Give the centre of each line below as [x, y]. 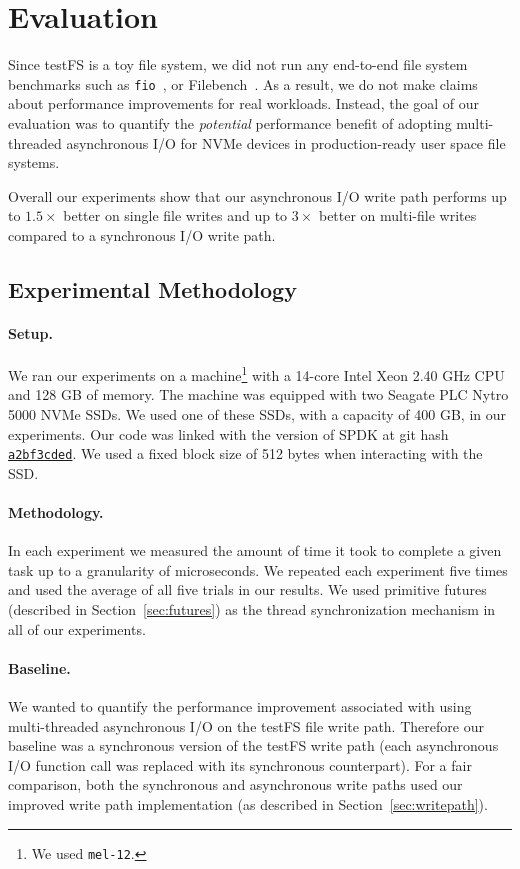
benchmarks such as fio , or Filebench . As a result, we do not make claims [243, 83]
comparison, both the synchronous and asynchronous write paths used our [235, 784]
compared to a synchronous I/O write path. [142, 234]
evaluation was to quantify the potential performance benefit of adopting [230, 122]
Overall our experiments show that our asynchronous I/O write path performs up [257, 195]
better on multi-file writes [397, 215]
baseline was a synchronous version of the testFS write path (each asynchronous [253, 745]
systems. [34, 162]
